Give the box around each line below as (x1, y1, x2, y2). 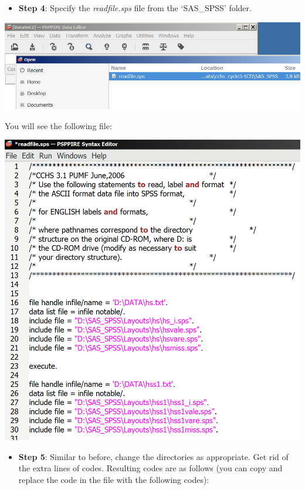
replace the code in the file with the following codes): (18, 474, 209, 485)
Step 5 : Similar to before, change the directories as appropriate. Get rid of (18, 450, 289, 462)
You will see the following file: (5, 119, 112, 131)
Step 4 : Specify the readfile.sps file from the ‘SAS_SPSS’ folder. (18, 2, 252, 13)
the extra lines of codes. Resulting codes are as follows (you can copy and (18, 462, 283, 474)
